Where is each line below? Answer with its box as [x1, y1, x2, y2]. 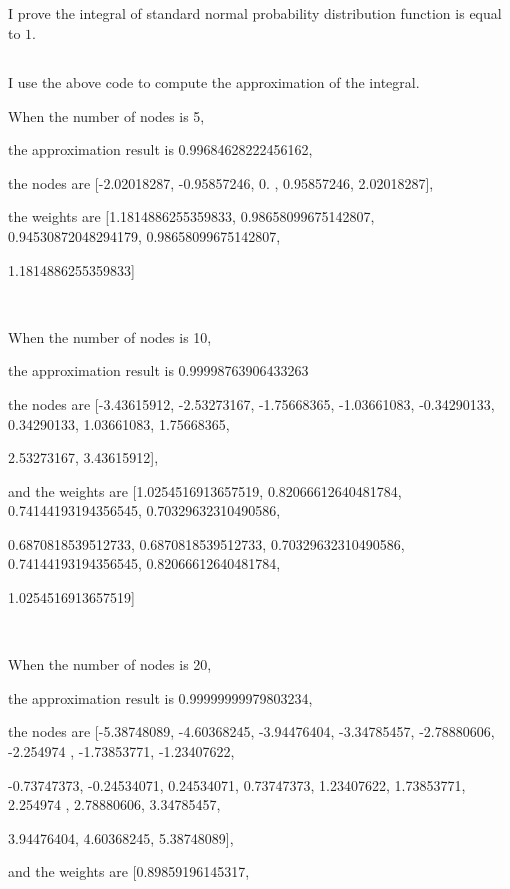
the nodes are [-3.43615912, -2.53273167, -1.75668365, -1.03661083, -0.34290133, [8, 393, 495, 414]
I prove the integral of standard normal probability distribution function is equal [8, 3, 502, 24]
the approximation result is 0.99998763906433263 [8, 360, 309, 381]
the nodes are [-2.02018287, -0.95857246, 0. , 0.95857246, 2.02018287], [8, 172, 434, 193]
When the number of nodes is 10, [8, 326, 212, 347]
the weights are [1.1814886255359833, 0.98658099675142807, [8, 206, 375, 227]
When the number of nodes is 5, [8, 105, 205, 126]
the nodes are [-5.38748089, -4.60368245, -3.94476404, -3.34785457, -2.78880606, [8, 721, 495, 742]
